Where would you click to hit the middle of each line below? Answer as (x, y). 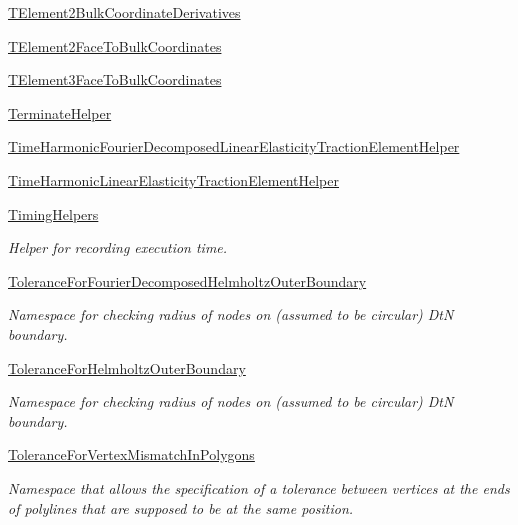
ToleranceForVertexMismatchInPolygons (131, 454)
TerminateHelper (60, 112)
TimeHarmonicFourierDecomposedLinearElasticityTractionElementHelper (234, 146)
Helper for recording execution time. (118, 247)
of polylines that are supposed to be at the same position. (181, 507)
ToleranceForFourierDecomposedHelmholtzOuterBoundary (187, 280)
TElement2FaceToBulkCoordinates (115, 45)
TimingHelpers (53, 213)
